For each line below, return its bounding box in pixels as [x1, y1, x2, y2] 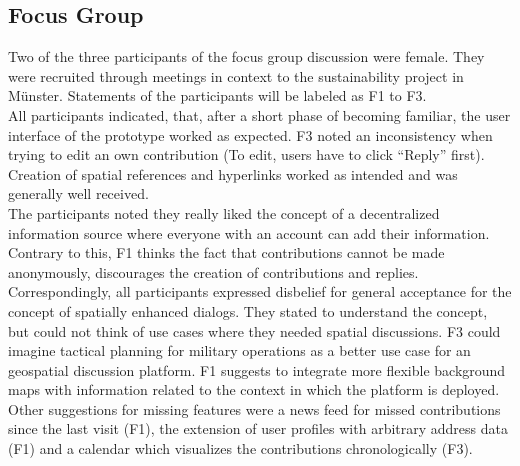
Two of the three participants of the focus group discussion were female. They [8, 46, 485, 67]
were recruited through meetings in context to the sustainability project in [8, 65, 464, 86]
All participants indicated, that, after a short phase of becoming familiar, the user [8, 104, 511, 125]
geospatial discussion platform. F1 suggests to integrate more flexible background [8, 359, 506, 380]
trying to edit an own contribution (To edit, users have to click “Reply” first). [8, 144, 485, 165]
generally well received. [8, 183, 149, 204]
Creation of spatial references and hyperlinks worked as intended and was [8, 163, 458, 184]
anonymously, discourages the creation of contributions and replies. [8, 261, 419, 282]
